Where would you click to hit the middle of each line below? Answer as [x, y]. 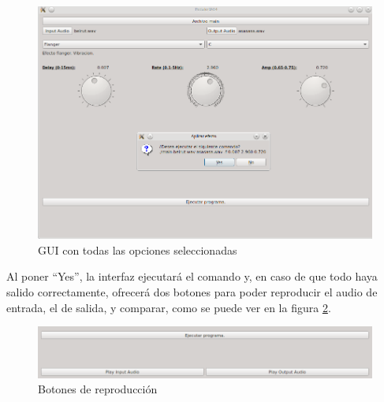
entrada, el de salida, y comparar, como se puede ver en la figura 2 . [169, 307]
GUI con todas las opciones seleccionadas [138, 249]
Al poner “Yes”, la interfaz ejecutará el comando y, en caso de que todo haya [192, 276]
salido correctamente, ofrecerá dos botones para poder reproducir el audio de [192, 291]
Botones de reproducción [98, 389]
